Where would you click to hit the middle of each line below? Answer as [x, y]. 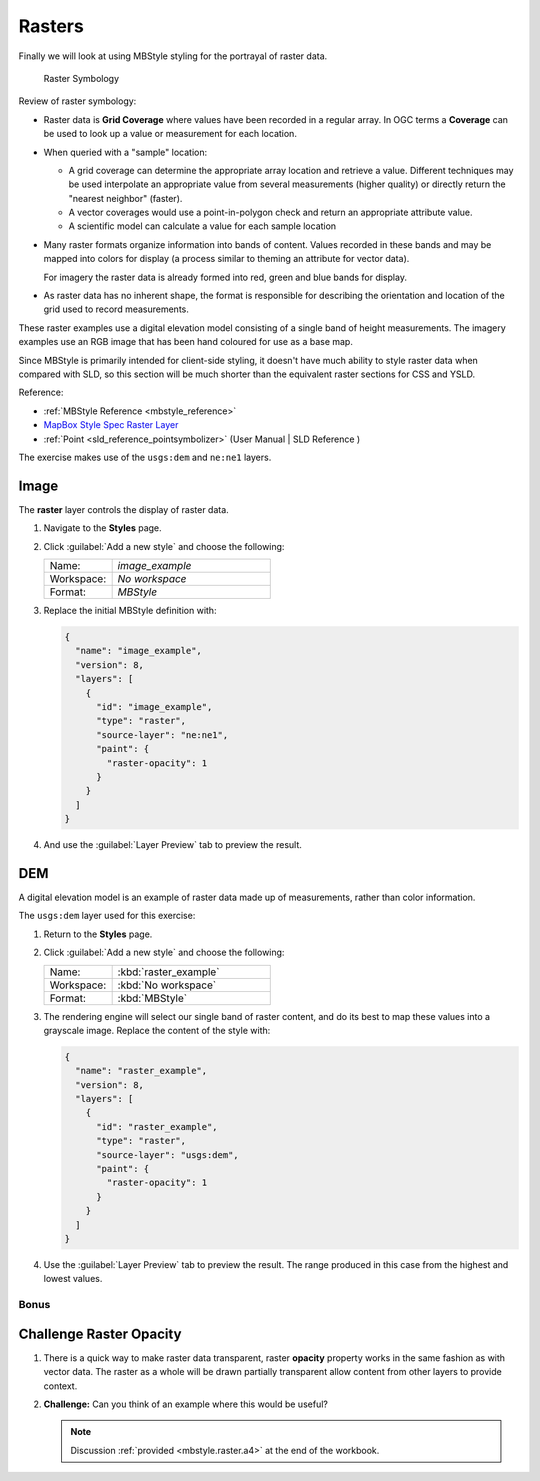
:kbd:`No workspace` [167, 985]
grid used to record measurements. [116, 309]
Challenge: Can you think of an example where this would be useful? [186, 1404]
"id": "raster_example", [157, 1126]
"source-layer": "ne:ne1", [162, 734]
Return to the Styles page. [98, 934]
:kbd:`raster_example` [168, 972]
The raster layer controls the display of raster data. [123, 509]
